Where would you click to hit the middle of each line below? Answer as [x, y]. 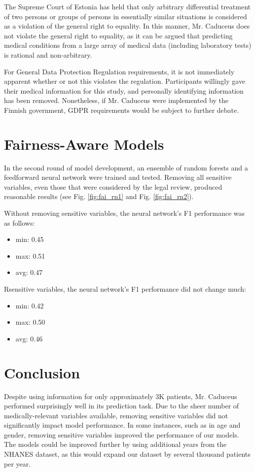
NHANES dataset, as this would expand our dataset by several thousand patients [127, 454]
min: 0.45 [30, 239]
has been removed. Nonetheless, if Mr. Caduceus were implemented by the [116, 100]
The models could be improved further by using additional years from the [115, 444]
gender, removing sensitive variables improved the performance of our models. [122, 434]
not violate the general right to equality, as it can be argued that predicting [118, 35]
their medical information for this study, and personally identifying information [124, 90]
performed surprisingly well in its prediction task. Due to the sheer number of [122, 406]
